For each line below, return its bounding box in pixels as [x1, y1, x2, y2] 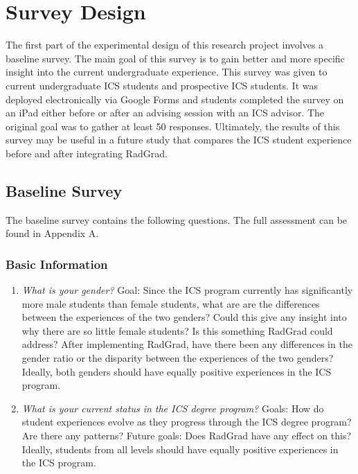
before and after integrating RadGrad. [6, 146, 168, 160]
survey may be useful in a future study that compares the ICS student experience [6, 132, 352, 147]
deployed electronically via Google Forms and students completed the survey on [6, 91, 344, 106]
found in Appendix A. [6, 226, 99, 240]
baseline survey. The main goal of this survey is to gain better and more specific [6, 51, 345, 65]
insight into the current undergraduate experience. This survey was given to [6, 64, 328, 79]
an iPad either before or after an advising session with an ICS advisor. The [6, 105, 325, 120]
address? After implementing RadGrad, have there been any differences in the [21, 337, 352, 351]
